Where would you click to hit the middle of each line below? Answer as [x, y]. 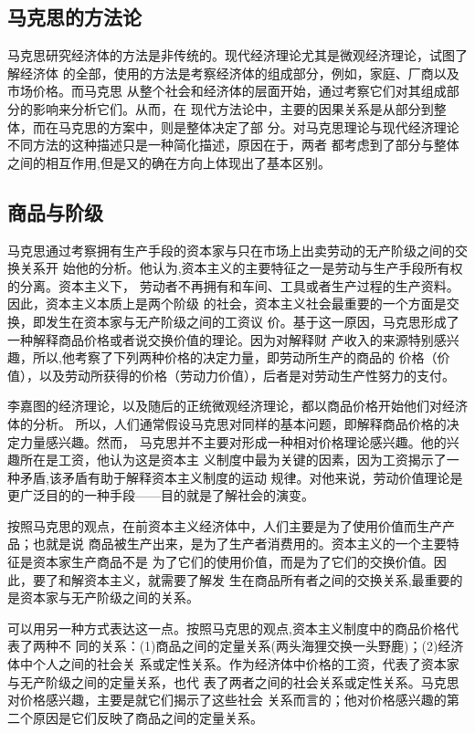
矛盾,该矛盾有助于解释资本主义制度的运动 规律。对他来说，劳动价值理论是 [241, 477]
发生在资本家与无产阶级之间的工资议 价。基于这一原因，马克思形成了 [252, 321]
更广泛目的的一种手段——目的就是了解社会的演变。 [161, 495]
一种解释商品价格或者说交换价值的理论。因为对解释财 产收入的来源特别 [221, 339]
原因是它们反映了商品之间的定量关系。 [148, 717]
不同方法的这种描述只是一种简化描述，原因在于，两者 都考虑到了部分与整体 [233, 145]
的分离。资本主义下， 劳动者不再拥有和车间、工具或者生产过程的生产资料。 [233, 285]
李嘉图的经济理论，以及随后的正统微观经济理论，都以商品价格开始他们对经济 [237, 406]
